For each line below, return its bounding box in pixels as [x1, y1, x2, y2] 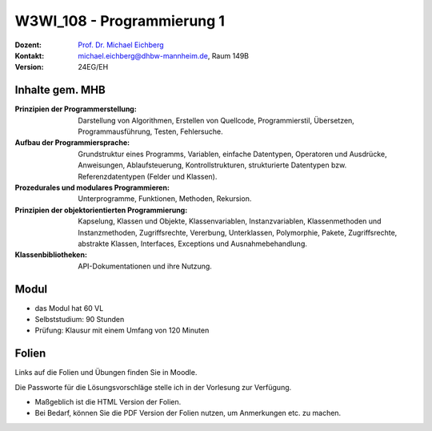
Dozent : [14, 40, 42, 50]
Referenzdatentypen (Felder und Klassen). [78, 171, 218, 181]
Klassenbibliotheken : [14, 250, 88, 260]
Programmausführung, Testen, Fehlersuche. [78, 127, 223, 136]
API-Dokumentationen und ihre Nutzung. [78, 261, 212, 271]
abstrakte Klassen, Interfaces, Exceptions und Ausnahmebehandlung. [78, 239, 308, 248]
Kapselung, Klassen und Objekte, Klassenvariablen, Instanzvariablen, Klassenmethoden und [78, 216, 382, 226]
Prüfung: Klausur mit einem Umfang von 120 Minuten [34, 325, 210, 336]
